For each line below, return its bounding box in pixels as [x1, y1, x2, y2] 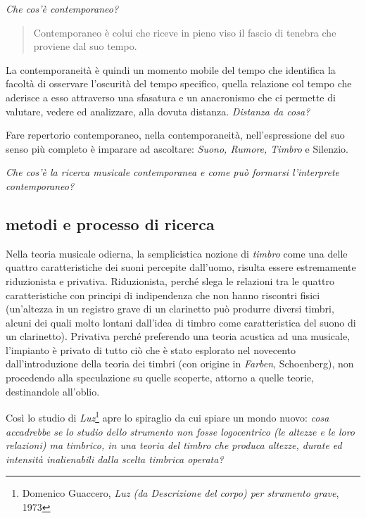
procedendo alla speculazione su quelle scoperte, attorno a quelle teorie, [6, 370, 314, 385]
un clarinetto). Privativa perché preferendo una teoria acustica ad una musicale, [6, 329, 351, 343]
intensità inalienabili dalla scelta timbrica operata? [6, 451, 224, 466]
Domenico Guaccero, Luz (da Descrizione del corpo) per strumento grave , [22, 486, 339, 500]
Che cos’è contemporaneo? [6, 1, 119, 15]
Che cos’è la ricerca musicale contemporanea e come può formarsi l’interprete [6, 165, 339, 179]
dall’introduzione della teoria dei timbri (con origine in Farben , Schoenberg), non [6, 356, 354, 371]
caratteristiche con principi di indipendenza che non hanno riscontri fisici [6, 287, 320, 302]
